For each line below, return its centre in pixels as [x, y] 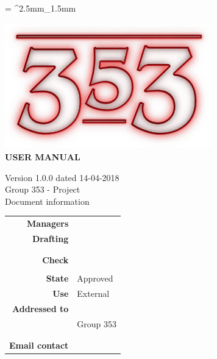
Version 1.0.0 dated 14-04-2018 [62, 177]
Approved [95, 278]
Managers [48, 223]
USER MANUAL [43, 156]
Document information [47, 201]
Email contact [39, 345]
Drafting [50, 238]
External [93, 293]
